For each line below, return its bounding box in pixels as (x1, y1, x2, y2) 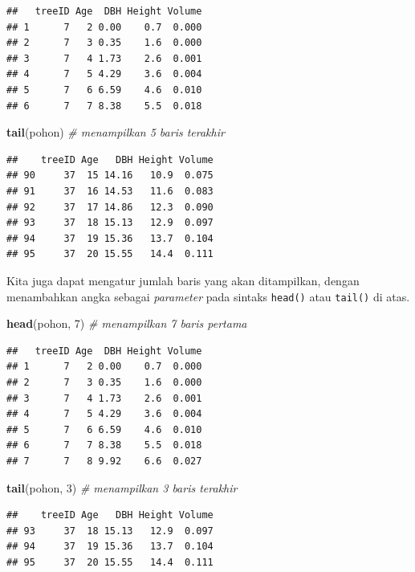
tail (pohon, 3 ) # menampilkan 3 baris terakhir (6, 479, 238, 496)
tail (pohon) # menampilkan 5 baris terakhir (6, 124, 225, 141)
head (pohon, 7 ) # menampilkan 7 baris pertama (6, 315, 247, 332)
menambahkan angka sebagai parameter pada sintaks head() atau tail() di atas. (6, 288, 410, 304)
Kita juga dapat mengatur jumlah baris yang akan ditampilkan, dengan (6, 272, 360, 288)
